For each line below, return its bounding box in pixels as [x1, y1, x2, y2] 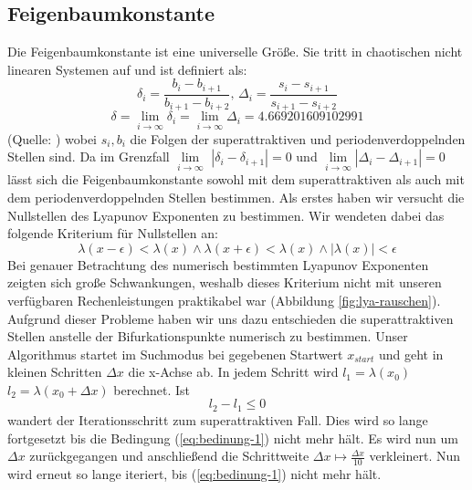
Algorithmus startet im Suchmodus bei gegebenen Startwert [7, 344, 343, 363]
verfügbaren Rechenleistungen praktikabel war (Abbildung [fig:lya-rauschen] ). [7, 290, 441, 309]
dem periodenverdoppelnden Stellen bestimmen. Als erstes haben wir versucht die [7, 187, 465, 206]
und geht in [378, 344, 444, 363]
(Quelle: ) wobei [7, 129, 98, 148]
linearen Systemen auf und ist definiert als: [7, 59, 247, 78]
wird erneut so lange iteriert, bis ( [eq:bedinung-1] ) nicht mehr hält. [7, 464, 382, 483]
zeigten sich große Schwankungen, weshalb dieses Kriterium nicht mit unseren [7, 273, 442, 292]
